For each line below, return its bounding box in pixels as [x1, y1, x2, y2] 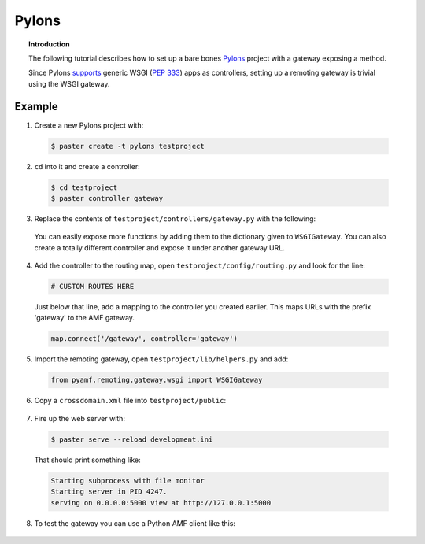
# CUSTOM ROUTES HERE [50, 282, 135, 291]
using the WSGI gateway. [28, 79, 110, 88]
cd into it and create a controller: [34, 161, 141, 171]
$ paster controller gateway [50, 194, 164, 202]
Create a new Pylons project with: [34, 120, 144, 130]
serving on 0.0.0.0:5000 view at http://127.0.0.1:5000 [50, 498, 272, 507]
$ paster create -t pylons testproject [50, 142, 205, 150]
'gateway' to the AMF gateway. [34, 313, 135, 323]
